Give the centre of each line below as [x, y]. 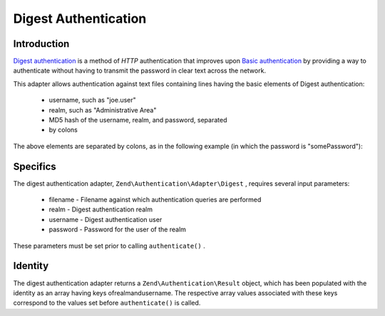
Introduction [41, 44]
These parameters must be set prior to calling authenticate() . [109, 246]
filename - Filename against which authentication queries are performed [155, 200]
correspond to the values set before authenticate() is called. [107, 303]
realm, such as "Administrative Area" [103, 110]
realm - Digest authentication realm [101, 209]
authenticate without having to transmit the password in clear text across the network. [140, 70]
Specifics [35, 166]
